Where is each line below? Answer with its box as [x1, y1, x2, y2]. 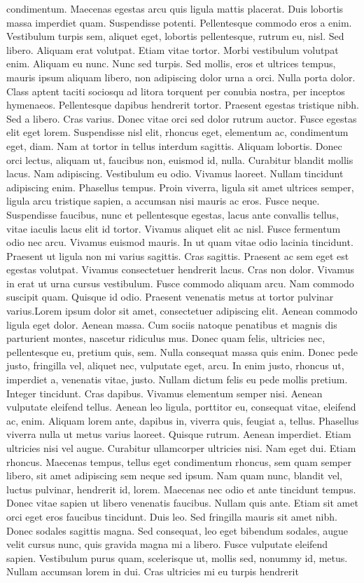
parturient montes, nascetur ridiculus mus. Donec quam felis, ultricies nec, [6, 331, 325, 345]
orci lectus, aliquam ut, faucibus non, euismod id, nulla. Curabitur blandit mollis [6, 152, 353, 167]
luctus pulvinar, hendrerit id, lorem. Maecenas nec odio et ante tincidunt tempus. [6, 481, 356, 496]
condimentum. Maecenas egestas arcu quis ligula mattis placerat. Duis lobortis [6, 1, 344, 15]
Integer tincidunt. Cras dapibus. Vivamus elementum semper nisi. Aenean [6, 385, 323, 400]
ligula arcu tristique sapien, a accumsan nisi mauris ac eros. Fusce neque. [6, 193, 320, 208]
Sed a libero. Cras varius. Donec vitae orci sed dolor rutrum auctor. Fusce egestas [6, 111, 357, 125]
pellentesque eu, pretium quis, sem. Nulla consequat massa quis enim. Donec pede [6, 344, 358, 359]
